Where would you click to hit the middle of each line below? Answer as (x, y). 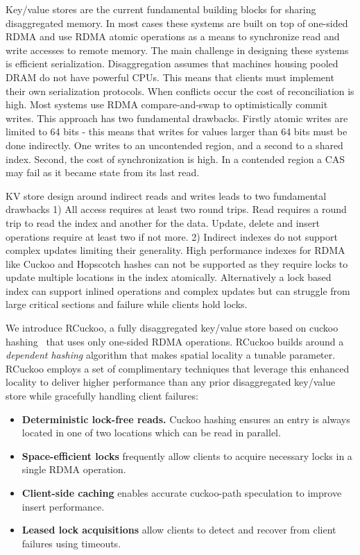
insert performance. (63, 506)
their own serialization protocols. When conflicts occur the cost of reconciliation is (180, 91)
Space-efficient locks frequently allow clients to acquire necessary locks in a (187, 455)
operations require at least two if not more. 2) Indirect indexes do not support (172, 236)
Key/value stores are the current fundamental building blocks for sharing (161, 9)
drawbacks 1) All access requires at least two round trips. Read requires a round (176, 209)
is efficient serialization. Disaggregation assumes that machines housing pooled (172, 63)
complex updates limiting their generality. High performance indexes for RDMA (175, 250)
